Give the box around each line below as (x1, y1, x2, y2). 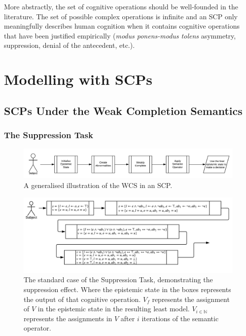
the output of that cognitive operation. (24, 294, 141, 304)
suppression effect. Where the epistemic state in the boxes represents (24, 284, 231, 294)
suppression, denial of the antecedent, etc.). (4, 40, 135, 50)
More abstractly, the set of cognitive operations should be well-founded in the (4, 1, 238, 11)
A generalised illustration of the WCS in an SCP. (24, 180, 173, 190)
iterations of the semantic (141, 313, 219, 323)
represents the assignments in (24, 313, 112, 323)
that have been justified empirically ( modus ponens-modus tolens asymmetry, (4, 30, 236, 40)
